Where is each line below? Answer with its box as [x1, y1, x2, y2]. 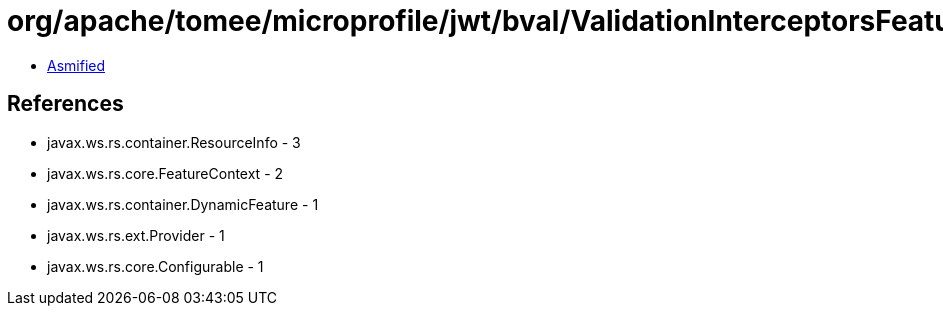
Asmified [47, 56, 106, 74]
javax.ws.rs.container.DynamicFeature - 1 [47, 195, 319, 213]
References [7, 91, 124, 117]
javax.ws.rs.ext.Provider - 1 [47, 226, 225, 244]
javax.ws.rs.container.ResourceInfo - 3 [47, 133, 301, 151]
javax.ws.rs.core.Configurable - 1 [47, 257, 264, 275]
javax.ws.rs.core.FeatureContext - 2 [47, 164, 284, 182]
